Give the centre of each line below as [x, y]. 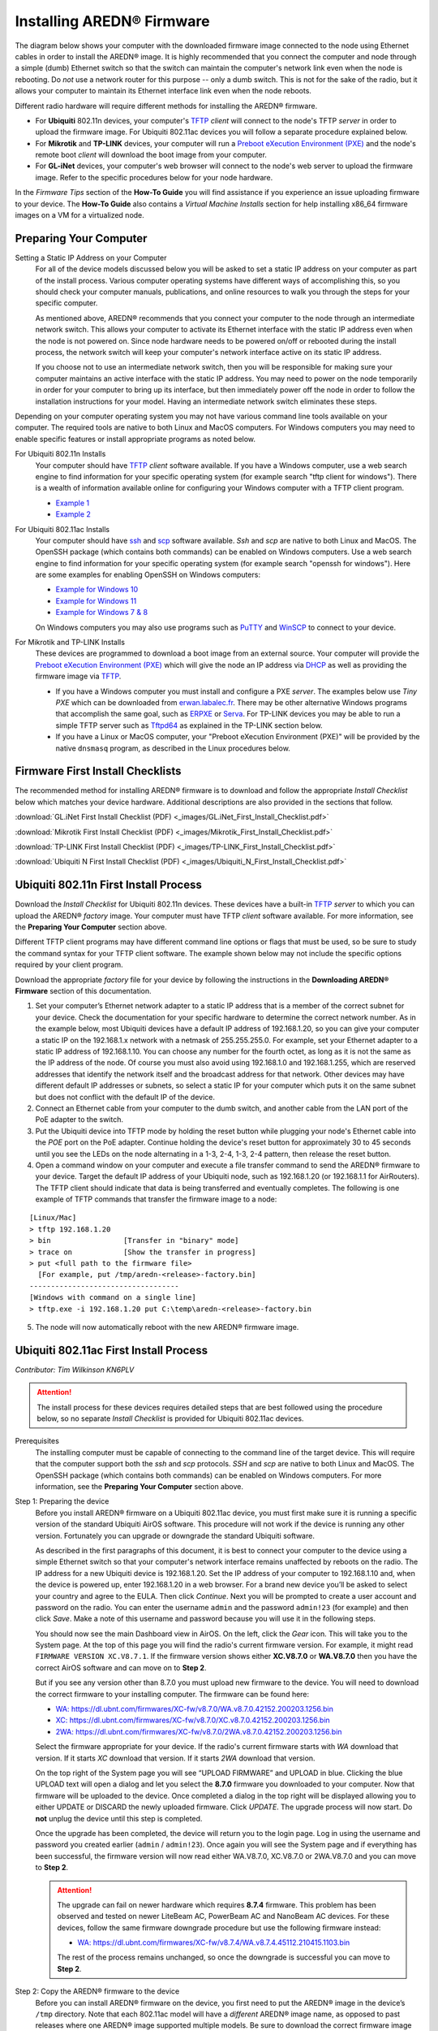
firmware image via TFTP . [78, 676]
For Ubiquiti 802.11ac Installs [62, 529]
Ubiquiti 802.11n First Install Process [108, 885]
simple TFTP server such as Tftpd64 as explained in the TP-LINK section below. [189, 725]
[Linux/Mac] [53, 1218]
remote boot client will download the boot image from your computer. [151, 155]
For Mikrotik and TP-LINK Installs [70, 643]
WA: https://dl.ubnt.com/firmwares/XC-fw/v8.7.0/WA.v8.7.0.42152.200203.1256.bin [195, 1709]
